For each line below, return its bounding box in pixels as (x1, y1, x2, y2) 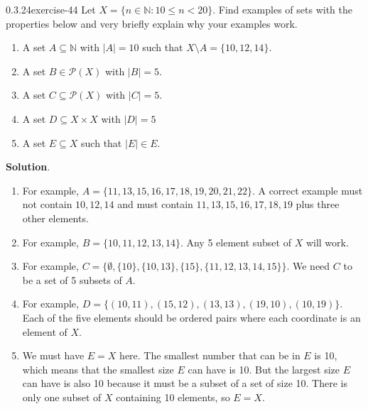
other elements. (22, 210, 89, 225)
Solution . (6, 159, 50, 174)
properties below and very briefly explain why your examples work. (6, 16, 298, 31)
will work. (305, 234, 349, 249)
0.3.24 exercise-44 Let (6, 2, 96, 16)
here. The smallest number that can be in (119, 348, 301, 363)
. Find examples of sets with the (212, 2, 352, 16)
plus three (296, 197, 340, 212)
